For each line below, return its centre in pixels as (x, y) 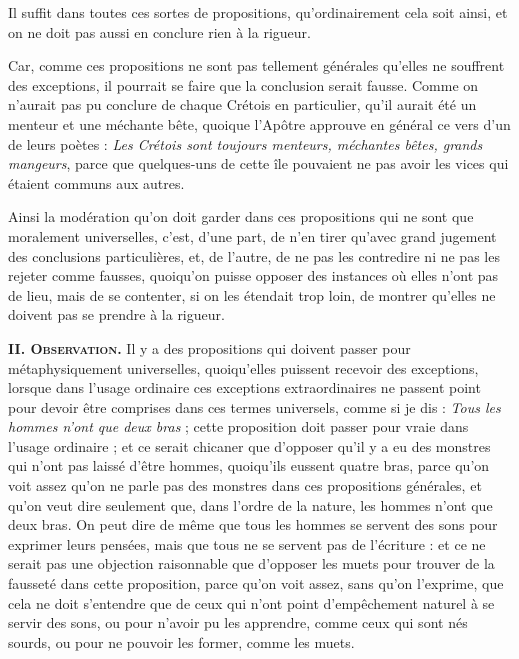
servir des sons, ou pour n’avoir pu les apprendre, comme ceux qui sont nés (238, 622)
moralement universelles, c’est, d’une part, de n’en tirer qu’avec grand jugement (252, 235)
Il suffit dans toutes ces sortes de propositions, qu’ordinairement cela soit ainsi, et (258, 12)
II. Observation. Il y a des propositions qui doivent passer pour (209, 347)
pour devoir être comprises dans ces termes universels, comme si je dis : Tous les (254, 406)
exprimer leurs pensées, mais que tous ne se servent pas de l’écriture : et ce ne (247, 543)
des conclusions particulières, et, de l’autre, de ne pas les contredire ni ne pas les (254, 255)
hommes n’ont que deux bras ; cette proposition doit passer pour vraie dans (238, 426)
